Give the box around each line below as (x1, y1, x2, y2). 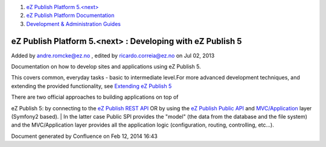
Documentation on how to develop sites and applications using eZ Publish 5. (11, 63, 202, 70)
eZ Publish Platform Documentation (26, 12, 115, 19)
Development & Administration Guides (26, 20, 121, 27)
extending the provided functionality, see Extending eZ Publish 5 (11, 82, 172, 90)
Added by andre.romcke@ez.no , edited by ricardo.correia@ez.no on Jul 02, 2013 (11, 52, 215, 59)
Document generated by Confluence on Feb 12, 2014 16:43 (11, 133, 158, 140)
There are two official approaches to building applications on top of (11, 93, 179, 101)
